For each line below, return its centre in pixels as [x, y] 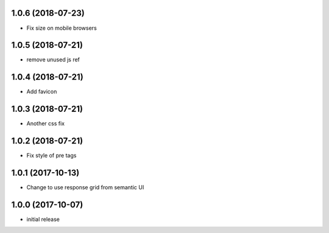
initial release [43, 219]
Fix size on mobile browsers [62, 28]
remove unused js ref [53, 60]
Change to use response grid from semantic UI [85, 187]
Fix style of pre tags [51, 156]
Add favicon [42, 92]
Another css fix [46, 123]
